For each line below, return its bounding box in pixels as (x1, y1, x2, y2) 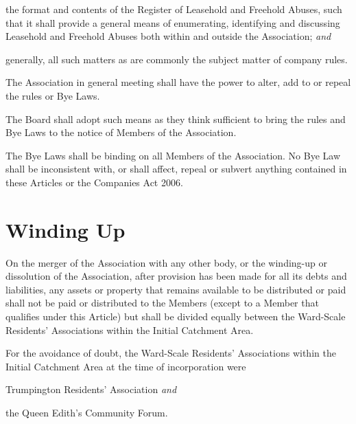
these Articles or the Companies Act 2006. (5, 175, 183, 189)
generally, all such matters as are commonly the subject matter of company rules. (5, 52, 348, 66)
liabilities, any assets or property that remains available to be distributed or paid (5, 282, 346, 296)
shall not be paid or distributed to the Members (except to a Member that (5, 295, 319, 310)
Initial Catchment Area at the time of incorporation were (5, 359, 246, 373)
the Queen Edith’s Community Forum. (5, 405, 168, 419)
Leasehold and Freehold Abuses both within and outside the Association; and (5, 29, 331, 43)
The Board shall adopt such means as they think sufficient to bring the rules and (5, 111, 346, 126)
